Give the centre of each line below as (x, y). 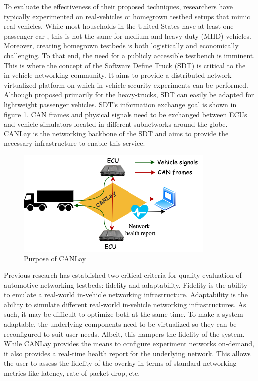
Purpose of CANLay (55, 258)
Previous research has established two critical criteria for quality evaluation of (123, 275)
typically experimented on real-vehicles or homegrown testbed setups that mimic (127, 16)
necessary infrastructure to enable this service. (75, 143)
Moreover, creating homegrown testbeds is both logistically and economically (121, 46)
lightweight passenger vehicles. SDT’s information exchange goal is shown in (120, 104)
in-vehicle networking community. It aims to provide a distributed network (118, 75)
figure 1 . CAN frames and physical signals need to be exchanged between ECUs (126, 114)
